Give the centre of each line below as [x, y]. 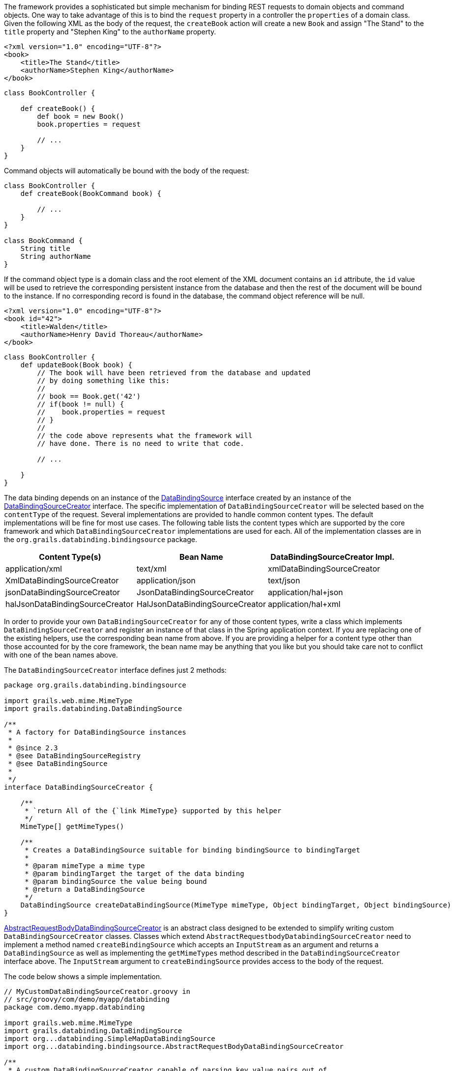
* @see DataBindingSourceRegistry [74, 756]
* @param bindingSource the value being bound [116, 881]
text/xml [152, 569]
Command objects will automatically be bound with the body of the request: [127, 171]
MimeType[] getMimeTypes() [72, 826]
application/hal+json [305, 592]
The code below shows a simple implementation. [83, 976]
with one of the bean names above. [61, 655]
